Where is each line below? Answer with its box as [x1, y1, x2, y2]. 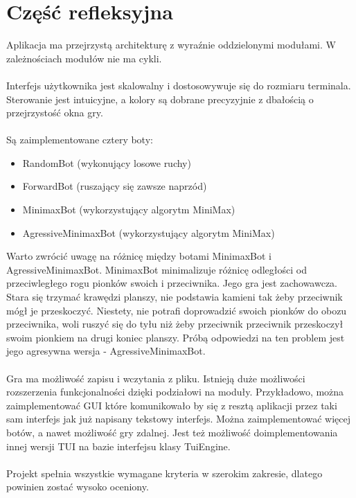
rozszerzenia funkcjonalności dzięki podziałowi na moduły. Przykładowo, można [6, 384, 344, 399]
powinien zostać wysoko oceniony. [6, 479, 149, 494]
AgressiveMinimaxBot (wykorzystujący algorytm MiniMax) [22, 225, 275, 240]
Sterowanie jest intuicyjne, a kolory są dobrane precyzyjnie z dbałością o [6, 91, 314, 106]
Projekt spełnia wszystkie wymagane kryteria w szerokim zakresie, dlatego [6, 465, 323, 480]
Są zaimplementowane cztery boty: [6, 132, 153, 147]
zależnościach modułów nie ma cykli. [6, 51, 162, 65]
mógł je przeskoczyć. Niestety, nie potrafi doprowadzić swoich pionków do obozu [6, 303, 347, 317]
